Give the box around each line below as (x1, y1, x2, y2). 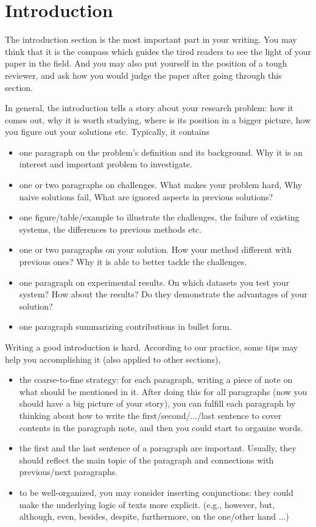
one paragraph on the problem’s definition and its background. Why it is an (19, 145, 303, 158)
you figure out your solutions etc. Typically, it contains (5, 125, 209, 138)
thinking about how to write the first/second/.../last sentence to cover (19, 409, 281, 421)
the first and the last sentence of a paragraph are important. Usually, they (19, 442, 297, 454)
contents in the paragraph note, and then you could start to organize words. (19, 421, 303, 434)
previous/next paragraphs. (19, 465, 118, 478)
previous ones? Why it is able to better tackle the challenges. (19, 255, 247, 268)
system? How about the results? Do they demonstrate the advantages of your (19, 288, 308, 300)
